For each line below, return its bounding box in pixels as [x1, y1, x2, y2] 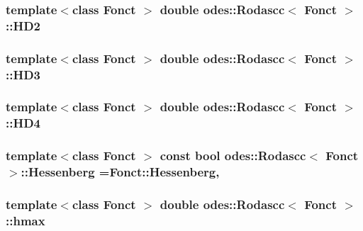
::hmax [6, 211, 45, 229]
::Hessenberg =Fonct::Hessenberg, [21, 163, 220, 181]
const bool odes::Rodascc [160, 147, 306, 164]
